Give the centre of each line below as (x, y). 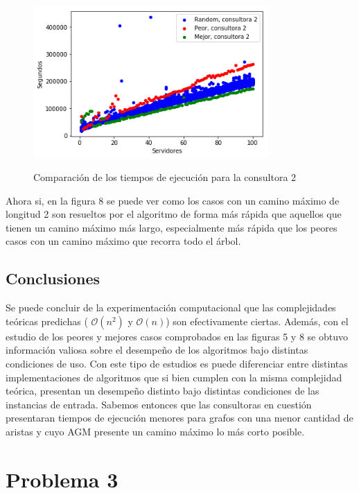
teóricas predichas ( (47, 321)
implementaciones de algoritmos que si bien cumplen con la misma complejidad (174, 377)
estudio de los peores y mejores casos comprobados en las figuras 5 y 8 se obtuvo (177, 336)
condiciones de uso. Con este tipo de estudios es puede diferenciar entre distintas (177, 364)
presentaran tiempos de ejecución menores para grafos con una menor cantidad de (179, 418)
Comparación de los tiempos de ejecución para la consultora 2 (165, 177)
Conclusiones (53, 278)
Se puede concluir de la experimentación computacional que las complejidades (171, 308)
